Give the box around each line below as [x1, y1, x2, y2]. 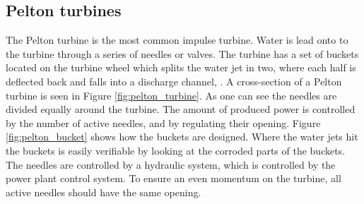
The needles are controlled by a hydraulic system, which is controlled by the [6, 157, 336, 172]
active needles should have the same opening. [6, 184, 201, 199]
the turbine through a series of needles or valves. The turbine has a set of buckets [6, 46, 359, 61]
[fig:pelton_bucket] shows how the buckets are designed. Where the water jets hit [6, 129, 358, 144]
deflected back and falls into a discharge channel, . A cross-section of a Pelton [6, 73, 342, 88]
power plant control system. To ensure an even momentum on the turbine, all [6, 171, 341, 186]
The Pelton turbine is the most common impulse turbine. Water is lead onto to [6, 32, 348, 47]
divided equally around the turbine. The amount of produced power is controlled [6, 102, 356, 116]
